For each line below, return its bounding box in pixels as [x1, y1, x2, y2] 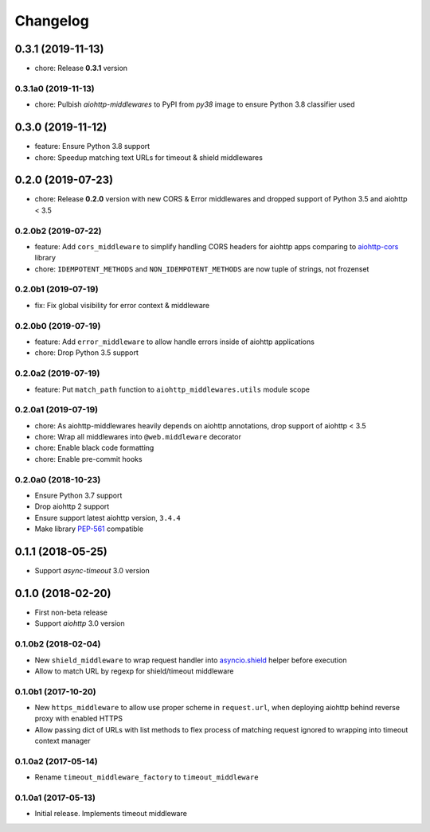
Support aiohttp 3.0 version [34, 619, 125, 628]
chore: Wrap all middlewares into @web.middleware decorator [34, 432, 242, 442]
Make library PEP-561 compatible [34, 524, 143, 533]
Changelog [14, 12, 89, 29]
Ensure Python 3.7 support [34, 490, 123, 500]
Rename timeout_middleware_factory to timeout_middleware [34, 772, 259, 782]
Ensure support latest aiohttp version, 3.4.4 [34, 513, 181, 522]
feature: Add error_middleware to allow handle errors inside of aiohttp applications [34, 337, 315, 346]
